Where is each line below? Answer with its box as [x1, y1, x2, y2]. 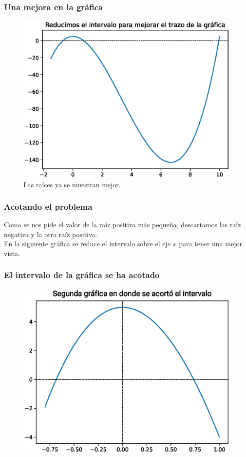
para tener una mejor [179, 238, 242, 249]
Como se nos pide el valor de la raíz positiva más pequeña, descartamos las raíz [4, 219, 241, 230]
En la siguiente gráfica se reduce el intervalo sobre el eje [4, 238, 170, 249]
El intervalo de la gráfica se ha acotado [4, 269, 160, 281]
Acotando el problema [4, 200, 93, 212]
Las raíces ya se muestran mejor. [23, 179, 121, 190]
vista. [4, 248, 20, 258]
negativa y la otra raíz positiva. [4, 229, 97, 239]
